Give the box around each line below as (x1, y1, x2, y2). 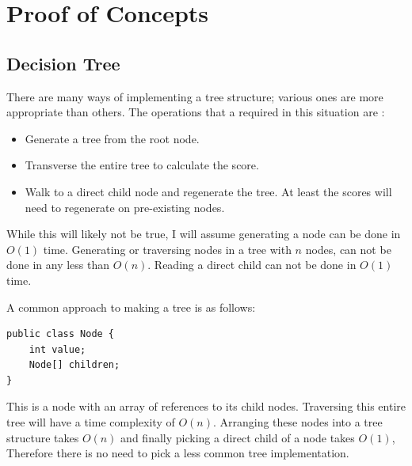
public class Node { (6, 328, 115, 340)
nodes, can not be (305, 241, 391, 257)
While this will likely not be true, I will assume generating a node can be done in (6, 225, 401, 242)
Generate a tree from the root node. (25, 130, 200, 146)
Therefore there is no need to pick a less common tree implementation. (6, 445, 349, 461)
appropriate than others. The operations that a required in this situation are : (6, 104, 385, 120)
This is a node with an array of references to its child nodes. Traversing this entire (6, 398, 406, 415)
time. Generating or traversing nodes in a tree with (43, 241, 292, 257)
